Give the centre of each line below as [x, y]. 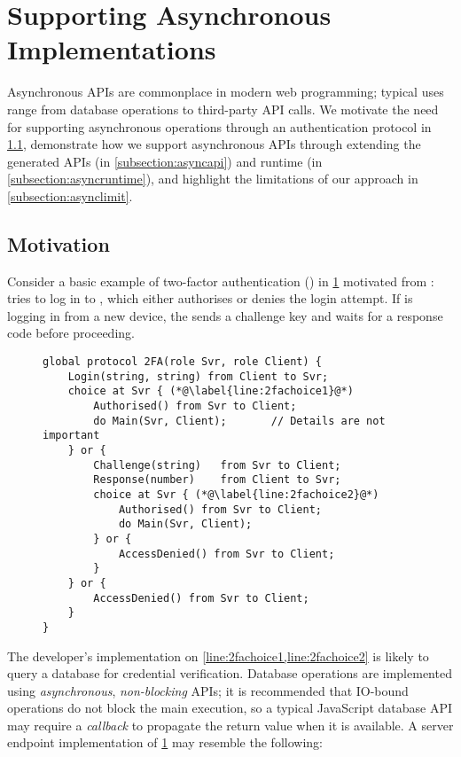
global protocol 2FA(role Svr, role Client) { [182, 362]
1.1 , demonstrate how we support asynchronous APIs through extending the [214, 144]
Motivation [59, 243]
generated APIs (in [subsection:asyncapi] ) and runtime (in [165, 161]
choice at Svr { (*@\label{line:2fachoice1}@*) [211, 391]
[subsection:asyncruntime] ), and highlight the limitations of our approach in [213, 179]
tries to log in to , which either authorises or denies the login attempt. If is [210, 298]
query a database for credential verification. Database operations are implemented [230, 673]
